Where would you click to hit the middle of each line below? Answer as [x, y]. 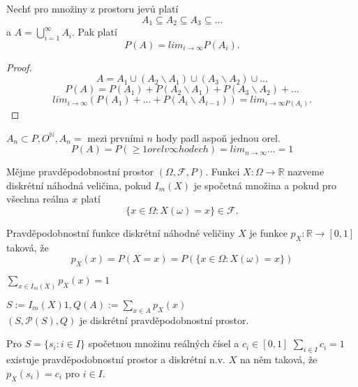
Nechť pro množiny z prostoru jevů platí [92, 8]
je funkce [268, 232]
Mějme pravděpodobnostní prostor [80, 171]
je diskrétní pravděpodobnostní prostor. [164, 320]
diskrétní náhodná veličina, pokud [79, 185]
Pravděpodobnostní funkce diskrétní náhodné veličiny [121, 232]
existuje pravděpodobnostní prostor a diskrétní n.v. [116, 359]
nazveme [306, 171]
